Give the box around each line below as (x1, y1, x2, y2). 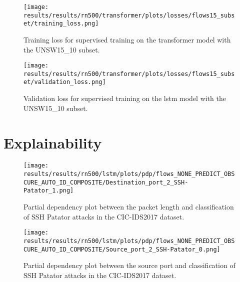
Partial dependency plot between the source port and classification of (23, 260, 235, 270)
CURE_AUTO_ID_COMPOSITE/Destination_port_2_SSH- (23, 178, 188, 186)
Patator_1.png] (23, 187, 74, 194)
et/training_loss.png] (23, 20, 99, 27)
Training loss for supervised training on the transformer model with (23, 34, 231, 44)
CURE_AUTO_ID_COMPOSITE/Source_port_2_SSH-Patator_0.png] (23, 245, 220, 253)
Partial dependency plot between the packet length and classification (23, 201, 234, 212)
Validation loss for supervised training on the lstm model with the (23, 93, 226, 103)
